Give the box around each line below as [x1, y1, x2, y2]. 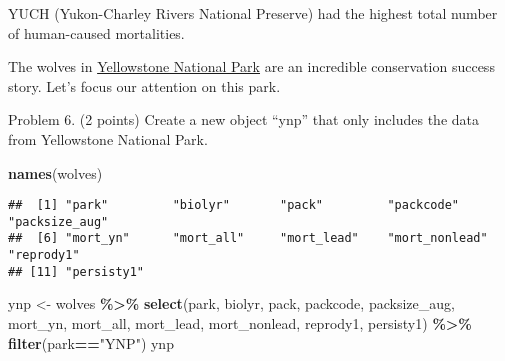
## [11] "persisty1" [8, 264, 145, 279]
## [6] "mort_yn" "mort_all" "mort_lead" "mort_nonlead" [8, 231, 488, 246]
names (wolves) [8, 162, 103, 183]
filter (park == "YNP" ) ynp [8, 332, 174, 353]
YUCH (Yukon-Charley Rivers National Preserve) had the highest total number [8, 3, 498, 23]
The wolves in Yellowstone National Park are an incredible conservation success [8, 56, 495, 77]
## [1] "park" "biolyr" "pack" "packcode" [8, 198, 460, 213]
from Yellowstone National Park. [8, 128, 208, 149]
